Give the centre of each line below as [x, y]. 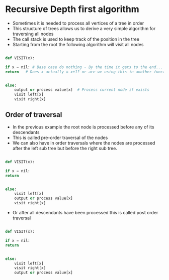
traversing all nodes [33, 34]
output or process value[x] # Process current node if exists [82, 90]
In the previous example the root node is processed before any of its [83, 127]
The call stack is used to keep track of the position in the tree [76, 39]
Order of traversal [34, 115]
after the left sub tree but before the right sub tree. [65, 148]
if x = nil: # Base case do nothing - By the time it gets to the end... [84, 67]
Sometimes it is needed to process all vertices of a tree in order [78, 23]
